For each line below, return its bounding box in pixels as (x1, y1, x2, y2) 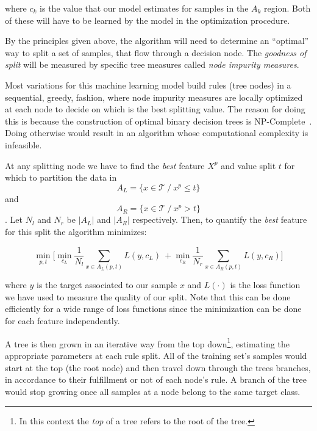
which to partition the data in (5, 171, 117, 184)
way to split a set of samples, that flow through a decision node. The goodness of (5, 46, 307, 59)
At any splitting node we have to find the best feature (5, 159, 205, 172)
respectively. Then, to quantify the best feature (132, 213, 307, 226)
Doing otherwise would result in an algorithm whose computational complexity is (5, 126, 308, 139)
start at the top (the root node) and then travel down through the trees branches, (5, 361, 311, 374)
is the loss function (230, 278, 301, 291)
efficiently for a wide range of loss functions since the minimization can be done (5, 302, 302, 315)
